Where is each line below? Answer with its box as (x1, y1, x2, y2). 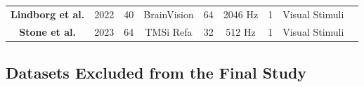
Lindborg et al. (11, 6, 85, 21)
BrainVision (143, 6, 194, 21)
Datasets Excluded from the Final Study (6, 62, 307, 83)
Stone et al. (19, 24, 76, 39)
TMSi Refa (145, 24, 193, 39)
